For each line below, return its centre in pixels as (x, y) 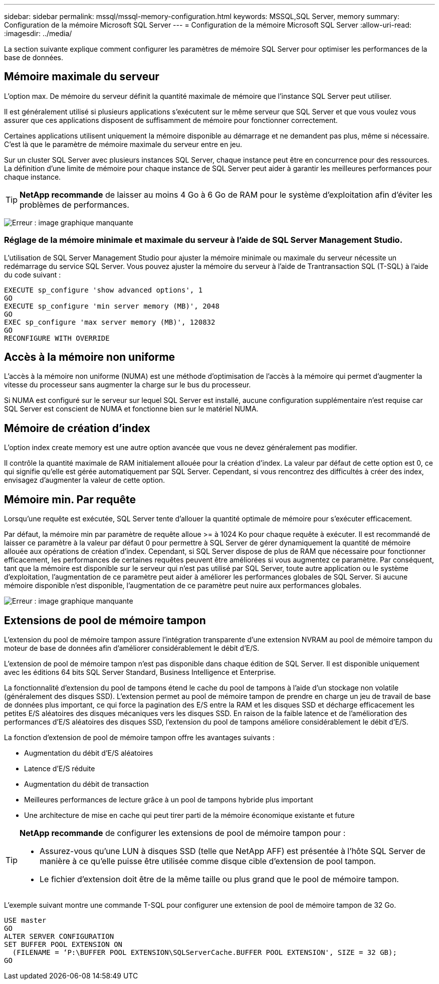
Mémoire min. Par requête (70, 499)
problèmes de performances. (74, 204)
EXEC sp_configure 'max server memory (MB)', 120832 (110, 322)
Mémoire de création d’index (77, 428)
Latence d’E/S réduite (60, 768)
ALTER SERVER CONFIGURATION (59, 936)
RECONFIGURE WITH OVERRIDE (57, 338)
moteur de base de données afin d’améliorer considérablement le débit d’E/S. (132, 648)
